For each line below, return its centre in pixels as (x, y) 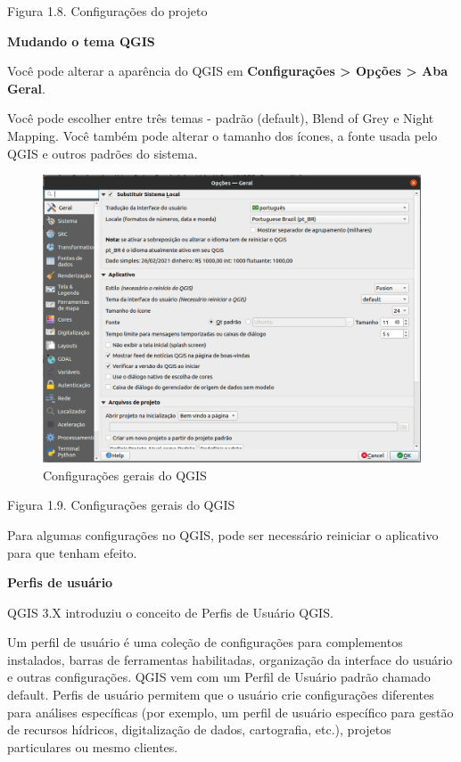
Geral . (26, 88)
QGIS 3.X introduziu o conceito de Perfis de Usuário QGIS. (170, 612)
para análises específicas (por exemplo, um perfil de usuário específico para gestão (230, 712)
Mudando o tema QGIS (81, 41)
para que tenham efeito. (72, 552)
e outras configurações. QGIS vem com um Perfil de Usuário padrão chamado (219, 677)
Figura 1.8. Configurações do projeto (107, 11)
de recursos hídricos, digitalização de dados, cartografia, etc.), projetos (199, 729)
